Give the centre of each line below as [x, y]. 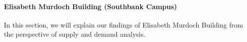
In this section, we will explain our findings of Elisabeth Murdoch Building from [123, 24]
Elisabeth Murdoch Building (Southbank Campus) [91, 6]
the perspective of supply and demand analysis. [75, 34]
